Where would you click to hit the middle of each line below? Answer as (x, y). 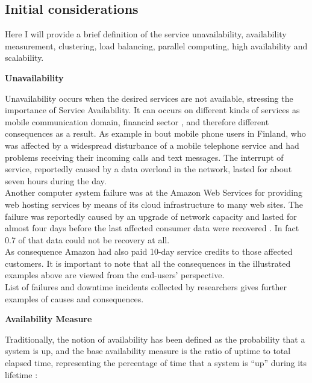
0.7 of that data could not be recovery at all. (87, 239)
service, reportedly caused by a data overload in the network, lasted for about (148, 169)
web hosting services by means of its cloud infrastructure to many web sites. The (154, 204)
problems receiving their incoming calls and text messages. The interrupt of (144, 157)
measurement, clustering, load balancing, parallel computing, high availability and (156, 45)
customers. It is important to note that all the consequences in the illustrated (148, 263)
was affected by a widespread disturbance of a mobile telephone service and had (152, 145)
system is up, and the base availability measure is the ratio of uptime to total (148, 351)
